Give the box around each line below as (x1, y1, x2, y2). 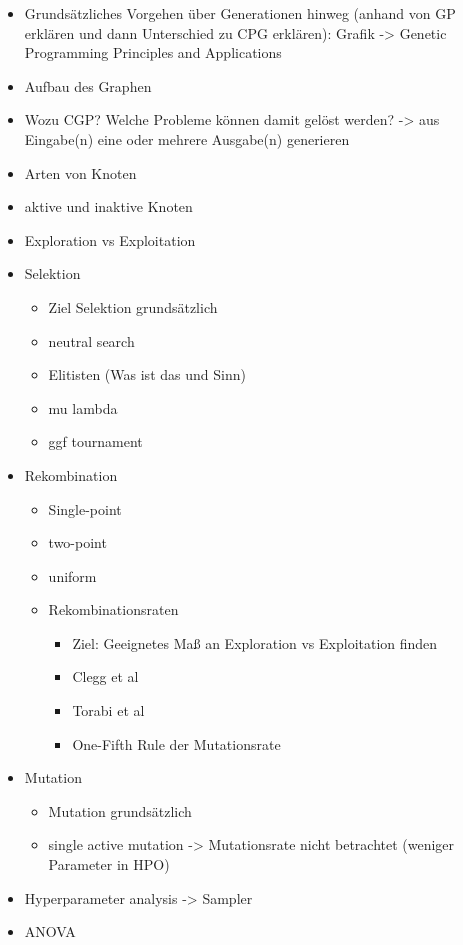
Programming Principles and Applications (24, 42, 282, 63)
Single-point (48, 498, 122, 519)
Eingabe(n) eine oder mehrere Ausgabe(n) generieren (24, 128, 350, 149)
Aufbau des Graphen (24, 75, 152, 96)
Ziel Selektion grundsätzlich (48, 296, 218, 317)
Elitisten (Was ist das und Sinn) (48, 364, 246, 385)
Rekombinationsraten (48, 599, 179, 620)
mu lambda (48, 397, 118, 418)
